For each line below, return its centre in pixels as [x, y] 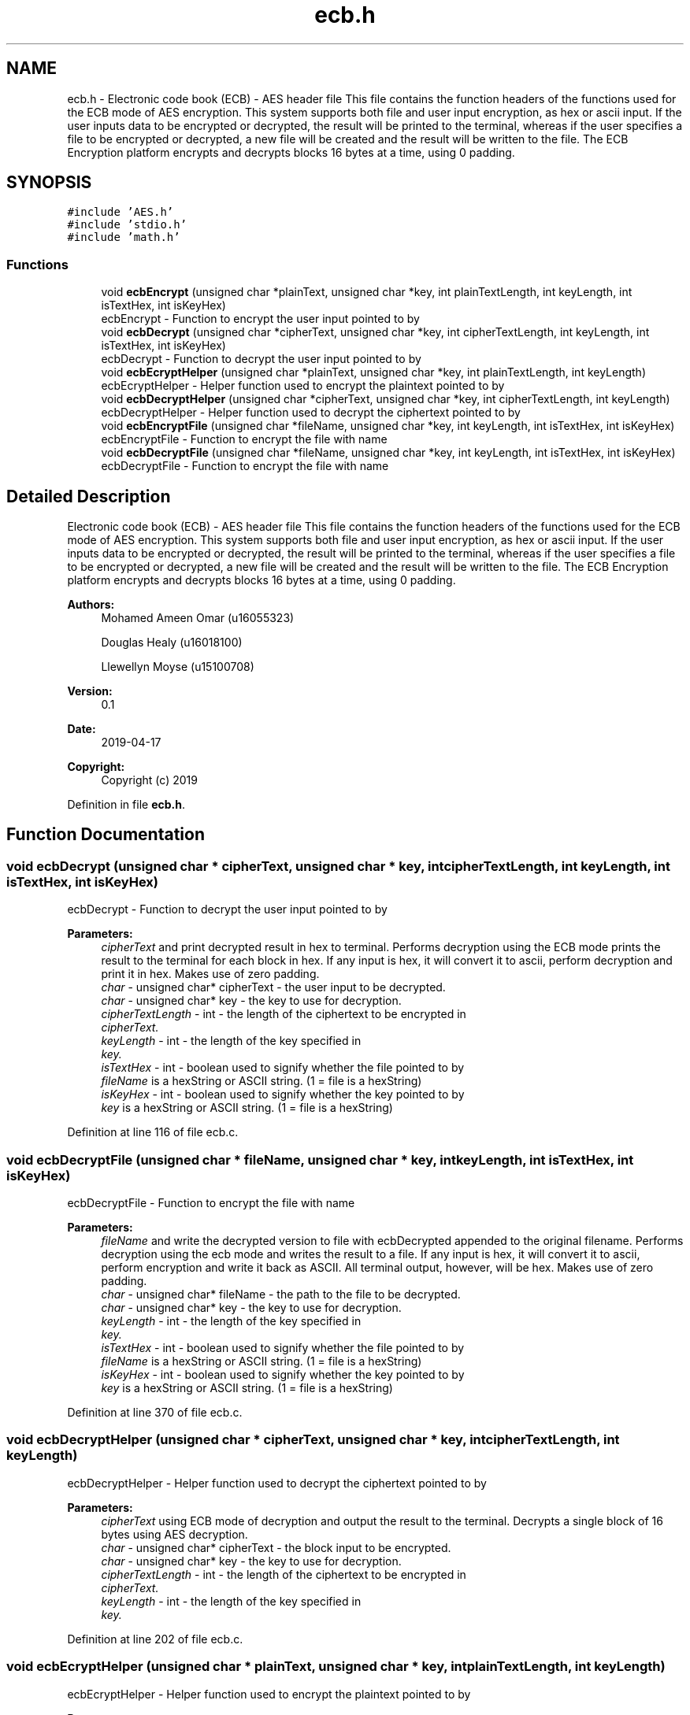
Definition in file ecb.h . [126, 805]
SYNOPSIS [49, 183]
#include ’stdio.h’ [127, 225]
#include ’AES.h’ [121, 212]
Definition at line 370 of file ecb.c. [155, 1412]
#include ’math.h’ [124, 237]
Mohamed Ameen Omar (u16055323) [198, 618]
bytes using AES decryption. [174, 1534]
